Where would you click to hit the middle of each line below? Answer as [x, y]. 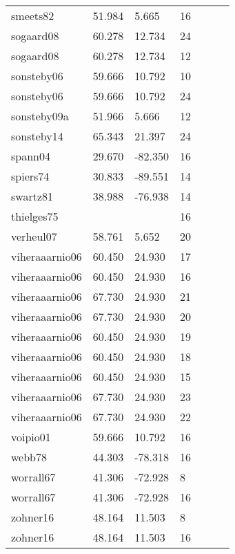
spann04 [31, 156]
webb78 [29, 457]
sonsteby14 [37, 136]
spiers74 [30, 176]
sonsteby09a [40, 116]
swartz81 [32, 196]
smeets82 [33, 16]
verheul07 [34, 236]
